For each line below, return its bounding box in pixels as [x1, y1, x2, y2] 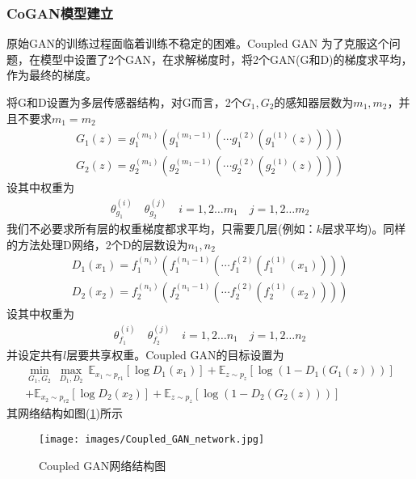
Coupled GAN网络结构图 [39, 456, 166, 473]
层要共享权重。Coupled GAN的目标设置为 [66, 345, 284, 362]
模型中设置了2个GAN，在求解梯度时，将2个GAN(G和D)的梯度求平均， [40, 50, 413, 67]
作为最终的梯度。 [6, 66, 97, 83]
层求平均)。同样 [321, 220, 406, 237]
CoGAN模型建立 [6, 2, 114, 23]
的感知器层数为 [274, 94, 354, 110]
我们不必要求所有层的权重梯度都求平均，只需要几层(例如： [6, 220, 317, 237]
